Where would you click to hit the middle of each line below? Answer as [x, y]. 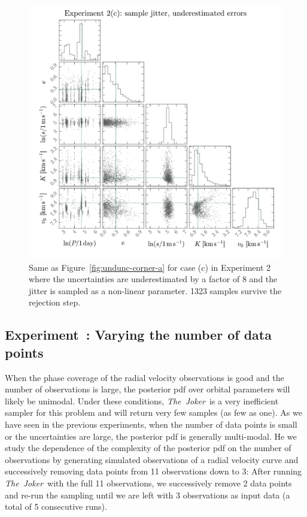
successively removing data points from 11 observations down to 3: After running [153, 471]
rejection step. [55, 302]
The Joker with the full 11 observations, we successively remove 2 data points [148, 483]
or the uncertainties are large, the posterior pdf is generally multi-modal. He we [151, 436]
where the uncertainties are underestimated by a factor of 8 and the [153, 279]
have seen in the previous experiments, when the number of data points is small [151, 424]
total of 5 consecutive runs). [56, 507]
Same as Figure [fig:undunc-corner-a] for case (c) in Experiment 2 [150, 267]
